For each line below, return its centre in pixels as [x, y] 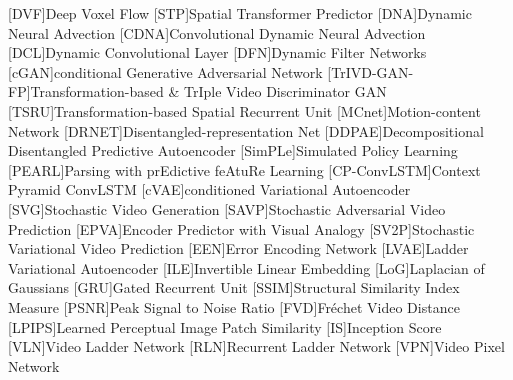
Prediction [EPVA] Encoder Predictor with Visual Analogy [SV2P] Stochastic [241, 228]
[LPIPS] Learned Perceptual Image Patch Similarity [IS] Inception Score [225, 326]
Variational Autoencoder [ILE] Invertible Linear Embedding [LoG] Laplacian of [246, 267]
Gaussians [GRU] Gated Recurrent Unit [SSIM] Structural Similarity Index [234, 287]
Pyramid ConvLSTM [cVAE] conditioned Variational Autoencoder [209, 189]
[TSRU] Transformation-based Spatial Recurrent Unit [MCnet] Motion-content [244, 110]
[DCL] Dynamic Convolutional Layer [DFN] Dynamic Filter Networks [217, 52]
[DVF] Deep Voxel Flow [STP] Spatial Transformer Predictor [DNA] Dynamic [240, 13]
